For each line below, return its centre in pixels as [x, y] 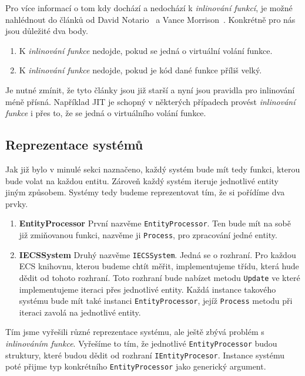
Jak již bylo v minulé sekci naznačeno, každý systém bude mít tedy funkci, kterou [153, 169]
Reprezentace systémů [74, 145]
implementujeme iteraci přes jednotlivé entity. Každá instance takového [148, 289]
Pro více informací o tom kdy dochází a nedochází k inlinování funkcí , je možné [149, 8]
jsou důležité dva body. [47, 31]
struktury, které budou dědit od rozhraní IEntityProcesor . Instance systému [145, 355]
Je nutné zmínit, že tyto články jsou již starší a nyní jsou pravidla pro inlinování [150, 89]
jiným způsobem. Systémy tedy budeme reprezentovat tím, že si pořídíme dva [145, 192]
